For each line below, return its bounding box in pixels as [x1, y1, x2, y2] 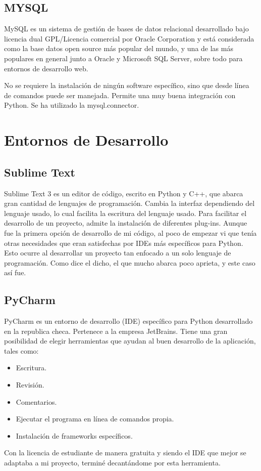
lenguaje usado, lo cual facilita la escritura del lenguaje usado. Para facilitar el [4, 207, 247, 218]
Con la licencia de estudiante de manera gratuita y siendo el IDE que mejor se [4, 447, 246, 458]
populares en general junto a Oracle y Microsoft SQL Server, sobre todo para [4, 53, 243, 63]
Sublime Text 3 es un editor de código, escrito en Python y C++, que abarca [4, 188, 243, 198]
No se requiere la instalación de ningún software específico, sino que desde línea [4, 80, 249, 91]
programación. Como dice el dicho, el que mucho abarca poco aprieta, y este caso [4, 257, 255, 268]
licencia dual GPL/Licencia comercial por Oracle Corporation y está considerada [4, 33, 254, 44]
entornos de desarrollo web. [4, 63, 88, 73]
